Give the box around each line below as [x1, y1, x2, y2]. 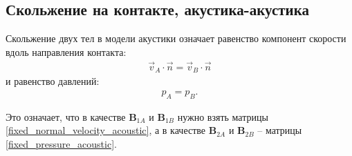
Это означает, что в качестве [6, 109, 126, 124]
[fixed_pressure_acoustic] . [6, 136, 117, 150]
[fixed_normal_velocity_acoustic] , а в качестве [6, 123, 206, 137]
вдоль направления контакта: [6, 44, 127, 59]
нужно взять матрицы [177, 109, 268, 124]
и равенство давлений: [6, 74, 100, 88]
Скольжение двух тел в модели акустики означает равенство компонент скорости [6, 31, 346, 46]
